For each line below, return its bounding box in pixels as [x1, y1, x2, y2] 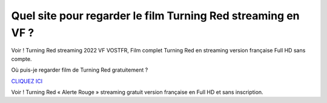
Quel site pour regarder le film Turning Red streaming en [11, 9, 300, 22]
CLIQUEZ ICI [11, 77, 42, 84]
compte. [11, 55, 32, 63]
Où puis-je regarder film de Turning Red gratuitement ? [11, 66, 148, 73]
